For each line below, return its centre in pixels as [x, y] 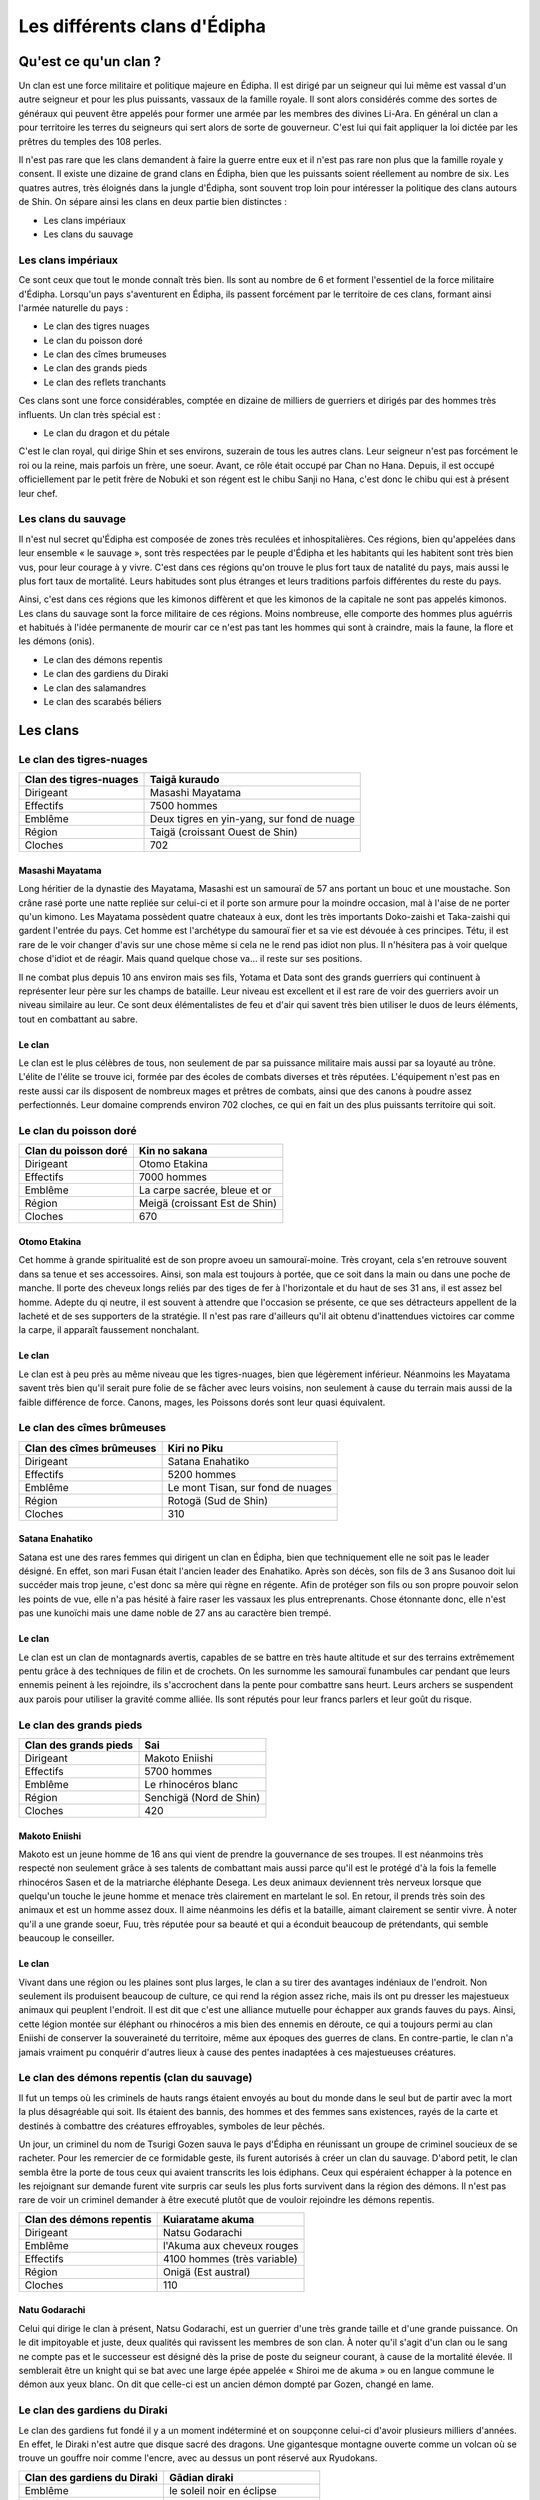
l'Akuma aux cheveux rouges [230, 2245]
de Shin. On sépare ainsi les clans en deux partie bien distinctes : [152, 202]
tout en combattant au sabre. [78, 1019]
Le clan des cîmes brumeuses [105, 354]
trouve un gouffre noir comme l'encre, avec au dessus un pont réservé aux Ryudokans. [198, 2458]
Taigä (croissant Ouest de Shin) [224, 832]
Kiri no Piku [195, 1448]
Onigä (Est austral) [206, 2272]
